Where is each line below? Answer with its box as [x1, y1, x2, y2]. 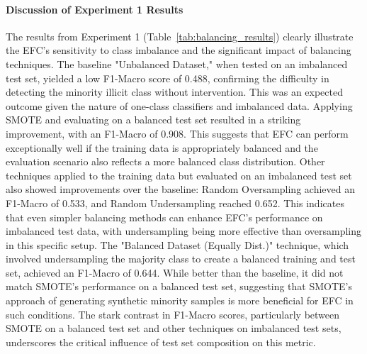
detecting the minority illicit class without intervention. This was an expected [6, 84, 343, 99]
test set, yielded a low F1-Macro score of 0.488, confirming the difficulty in [6, 70, 329, 85]
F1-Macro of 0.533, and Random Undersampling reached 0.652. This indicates [6, 195, 344, 210]
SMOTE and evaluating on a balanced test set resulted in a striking [6, 112, 301, 127]
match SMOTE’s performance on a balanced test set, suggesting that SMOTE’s [6, 279, 352, 294]
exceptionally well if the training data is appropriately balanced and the [6, 140, 318, 155]
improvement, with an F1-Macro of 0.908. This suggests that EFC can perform [6, 126, 349, 140]
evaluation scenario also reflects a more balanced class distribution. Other [6, 154, 325, 169]
